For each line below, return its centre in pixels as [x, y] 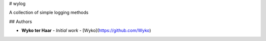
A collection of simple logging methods [49, 13]
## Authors [20, 21]
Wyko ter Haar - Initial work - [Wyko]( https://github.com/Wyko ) [86, 31]
